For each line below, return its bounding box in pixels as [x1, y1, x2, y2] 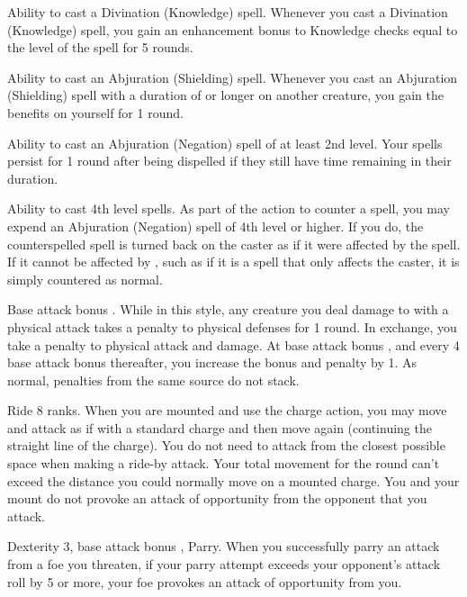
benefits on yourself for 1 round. [7, 103, 184, 122]
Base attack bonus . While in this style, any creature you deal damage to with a [7, 300, 449, 319]
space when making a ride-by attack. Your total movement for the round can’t [7, 454, 440, 473]
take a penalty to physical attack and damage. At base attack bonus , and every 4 [7, 335, 460, 354]
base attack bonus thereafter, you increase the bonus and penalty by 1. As [7, 353, 418, 372]
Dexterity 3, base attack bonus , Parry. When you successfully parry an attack [7, 537, 440, 556]
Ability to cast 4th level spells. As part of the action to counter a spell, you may [7, 199, 450, 218]
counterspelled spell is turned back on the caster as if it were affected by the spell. [7, 234, 461, 253]
